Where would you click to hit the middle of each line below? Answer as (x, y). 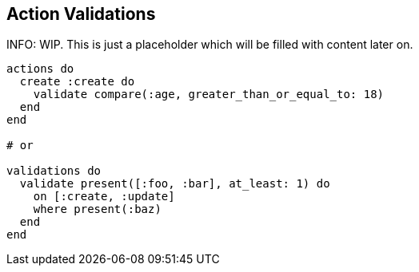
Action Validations (81, 14)
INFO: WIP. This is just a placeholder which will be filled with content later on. (210, 45)
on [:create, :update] (104, 197)
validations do (54, 171)
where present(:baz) (97, 209)
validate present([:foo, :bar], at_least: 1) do (175, 184)
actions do (40, 69)
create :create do (77, 82)
